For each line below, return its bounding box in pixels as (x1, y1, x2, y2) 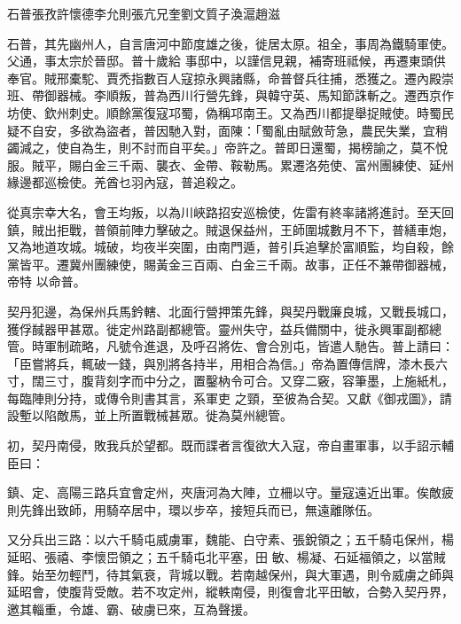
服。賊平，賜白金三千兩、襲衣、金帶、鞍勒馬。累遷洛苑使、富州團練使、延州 (7, 155, 454, 174)
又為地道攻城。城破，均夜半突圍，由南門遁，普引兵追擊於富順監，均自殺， (7, 238, 441, 256)
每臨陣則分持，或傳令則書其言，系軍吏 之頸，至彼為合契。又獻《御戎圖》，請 (7, 388, 452, 407)
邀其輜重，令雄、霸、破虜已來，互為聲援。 (7, 599, 255, 618)
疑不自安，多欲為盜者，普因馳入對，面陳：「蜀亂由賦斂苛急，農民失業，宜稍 (7, 121, 448, 139)
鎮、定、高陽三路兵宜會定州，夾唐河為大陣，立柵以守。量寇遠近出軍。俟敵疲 (7, 483, 454, 502)
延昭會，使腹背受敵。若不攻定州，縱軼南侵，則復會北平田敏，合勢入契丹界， (7, 582, 454, 601)
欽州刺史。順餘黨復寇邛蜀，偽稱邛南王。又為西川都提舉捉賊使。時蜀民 (43, 103, 454, 121)
